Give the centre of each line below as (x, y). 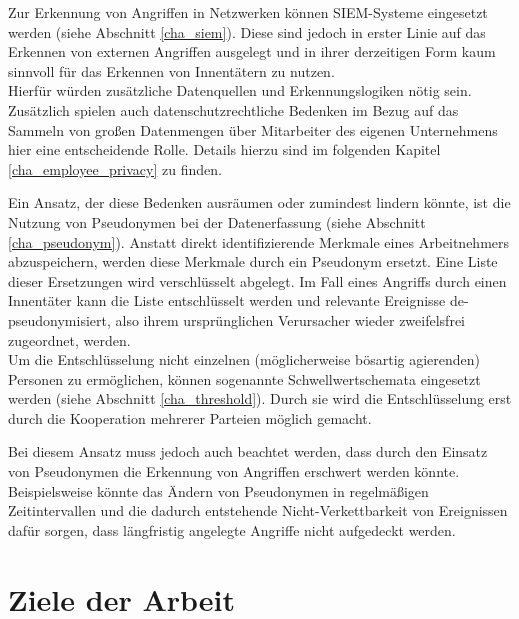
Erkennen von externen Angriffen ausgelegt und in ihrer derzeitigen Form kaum (252, 51)
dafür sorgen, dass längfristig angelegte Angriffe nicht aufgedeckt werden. (232, 529)
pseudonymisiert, (59, 319)
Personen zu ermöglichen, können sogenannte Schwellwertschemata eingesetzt (244, 378)
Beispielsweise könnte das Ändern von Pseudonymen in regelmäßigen (218, 490)
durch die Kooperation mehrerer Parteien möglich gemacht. (190, 417)
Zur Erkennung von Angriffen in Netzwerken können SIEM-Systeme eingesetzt (248, 12)
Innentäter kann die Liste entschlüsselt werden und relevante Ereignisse (227, 300)
